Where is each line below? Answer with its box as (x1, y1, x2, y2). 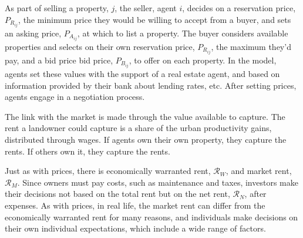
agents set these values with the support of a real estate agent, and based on (5, 67, 280, 79)
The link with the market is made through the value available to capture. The (5, 110, 285, 122)
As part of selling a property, (5, 2, 109, 14)
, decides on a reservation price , (182, 2, 296, 14)
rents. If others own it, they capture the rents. (5, 145, 170, 157)
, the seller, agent (115, 2, 177, 14)
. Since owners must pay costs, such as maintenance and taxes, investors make (17, 176, 298, 188)
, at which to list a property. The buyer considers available (77, 26, 288, 39)
